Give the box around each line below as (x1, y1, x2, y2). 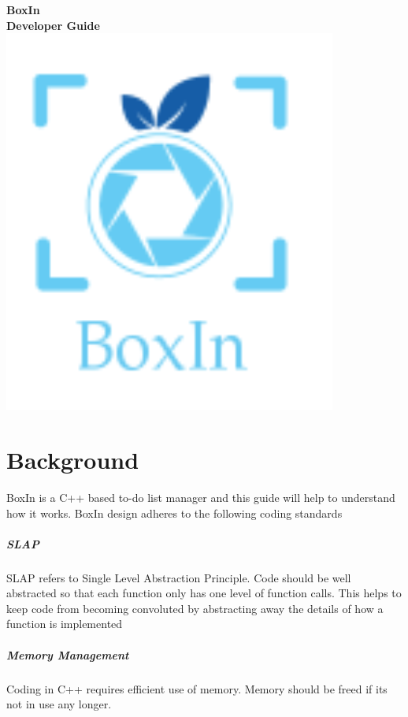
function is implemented (6, 615, 123, 632)
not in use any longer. (6, 696, 112, 712)
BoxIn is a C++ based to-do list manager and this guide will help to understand (6, 489, 395, 505)
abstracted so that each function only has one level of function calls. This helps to (6, 585, 402, 601)
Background (6, 443, 139, 475)
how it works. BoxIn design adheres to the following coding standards (6, 504, 343, 521)
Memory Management (6, 646, 129, 663)
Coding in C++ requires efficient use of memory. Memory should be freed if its (6, 680, 388, 697)
